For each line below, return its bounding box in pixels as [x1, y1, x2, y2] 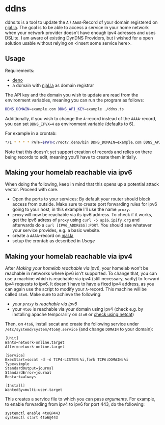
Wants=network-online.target [5, 340, 65, 345]
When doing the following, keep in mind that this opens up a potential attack [5, 181, 159, 187]
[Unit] [5, 336, 19, 341]
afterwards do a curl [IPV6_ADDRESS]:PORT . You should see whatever [12, 222, 152, 228]
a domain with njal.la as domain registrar [12, 82, 94, 88]
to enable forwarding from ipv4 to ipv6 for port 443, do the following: [5, 401, 145, 407]
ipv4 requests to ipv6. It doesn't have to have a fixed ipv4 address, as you [5, 281, 155, 287]
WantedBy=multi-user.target [5, 388, 63, 392]
